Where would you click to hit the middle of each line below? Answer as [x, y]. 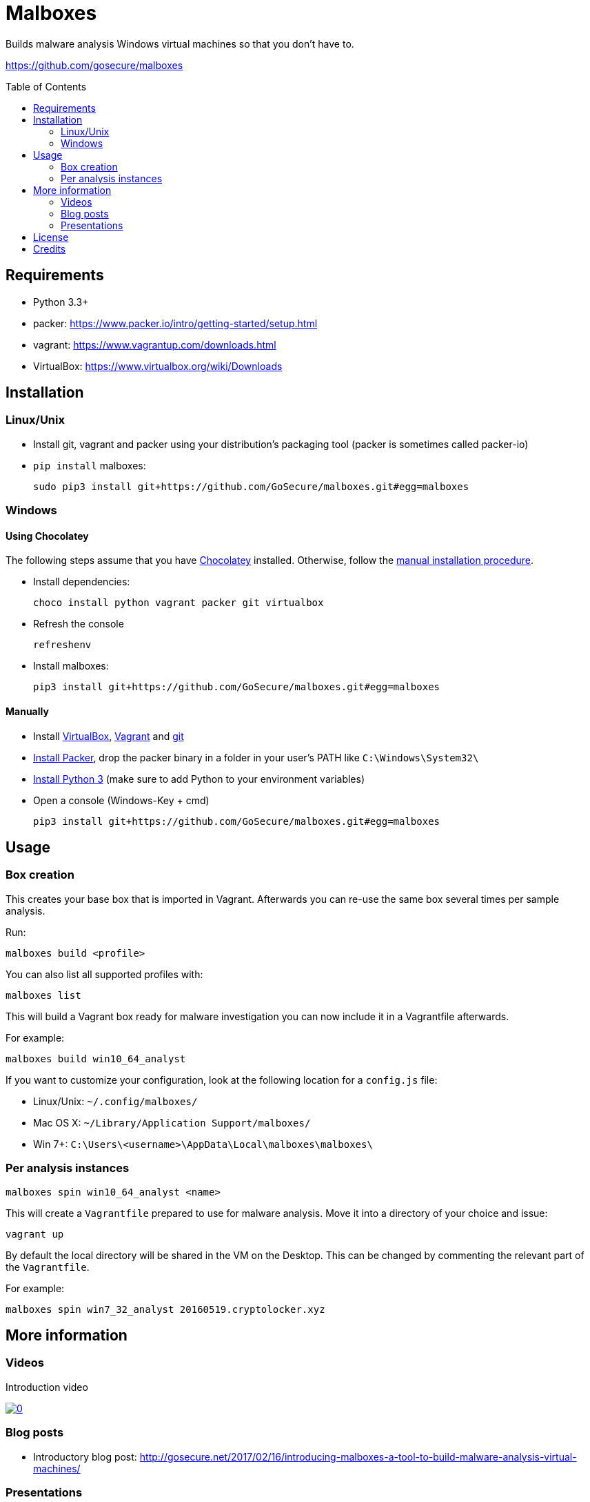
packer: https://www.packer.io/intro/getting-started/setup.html [175, 323]
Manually [27, 712]
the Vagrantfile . [48, 1267]
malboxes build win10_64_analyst [96, 1059]
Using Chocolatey [47, 536]
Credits [50, 248]
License [51, 237]
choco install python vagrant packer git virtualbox [179, 603]
